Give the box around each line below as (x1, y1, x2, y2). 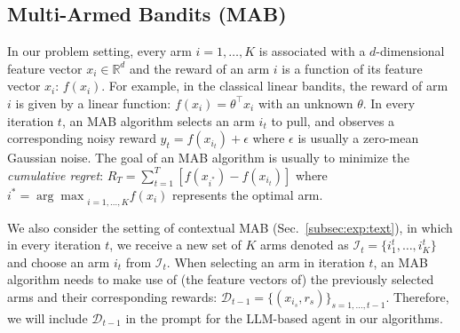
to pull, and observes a (271, 111, 395, 130)
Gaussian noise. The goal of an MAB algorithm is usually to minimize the (7, 148, 409, 167)
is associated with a (258, 42, 366, 60)
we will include (7, 308, 88, 327)
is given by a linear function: (15, 93, 171, 112)
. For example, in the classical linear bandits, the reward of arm (101, 76, 448, 95)
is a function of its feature (282, 59, 423, 77)
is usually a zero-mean (297, 129, 419, 147)
